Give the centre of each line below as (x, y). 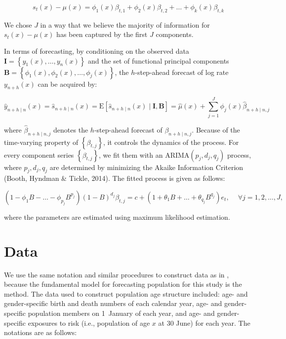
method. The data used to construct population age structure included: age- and (126, 293)
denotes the (71, 129)
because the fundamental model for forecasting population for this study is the (123, 284)
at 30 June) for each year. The (204, 322)
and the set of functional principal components (158, 60)
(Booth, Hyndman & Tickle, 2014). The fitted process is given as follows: (115, 178)
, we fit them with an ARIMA (144, 154)
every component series (39, 154)
